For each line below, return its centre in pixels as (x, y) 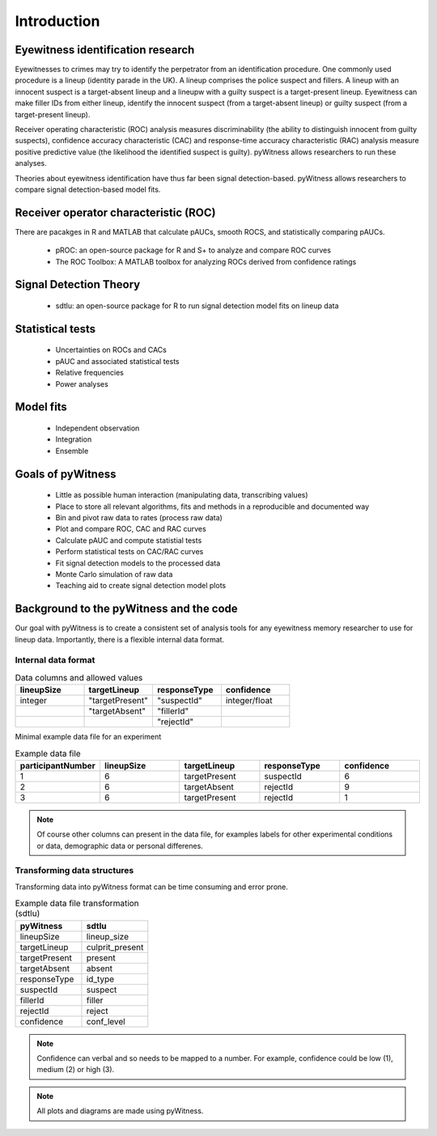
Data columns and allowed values (79, 677)
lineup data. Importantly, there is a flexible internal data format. (120, 639)
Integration (74, 439)
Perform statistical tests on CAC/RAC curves (129, 552)
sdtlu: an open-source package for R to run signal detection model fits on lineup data (197, 306)
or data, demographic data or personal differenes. (120, 846)
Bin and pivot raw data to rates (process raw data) (139, 518)
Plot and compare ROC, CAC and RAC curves (131, 529)
